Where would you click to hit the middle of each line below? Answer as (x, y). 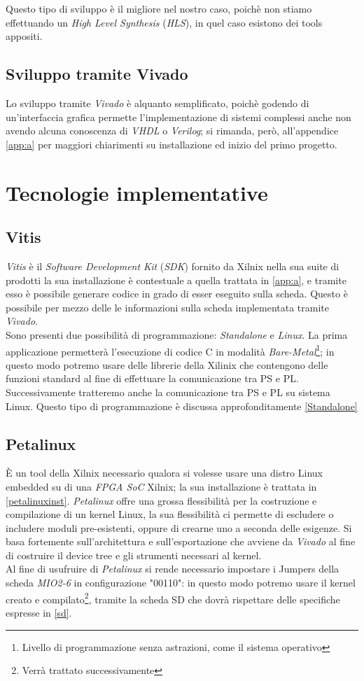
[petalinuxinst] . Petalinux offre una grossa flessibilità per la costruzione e (161, 500)
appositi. (24, 36)
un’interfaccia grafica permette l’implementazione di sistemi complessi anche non (178, 117)
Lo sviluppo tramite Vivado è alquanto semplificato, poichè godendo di (157, 103)
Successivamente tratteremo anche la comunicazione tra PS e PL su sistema (168, 392)
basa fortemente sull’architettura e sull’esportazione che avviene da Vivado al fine (181, 541)
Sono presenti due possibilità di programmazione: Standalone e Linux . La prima (177, 334)
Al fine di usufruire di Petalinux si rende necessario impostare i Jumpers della (173, 569)
